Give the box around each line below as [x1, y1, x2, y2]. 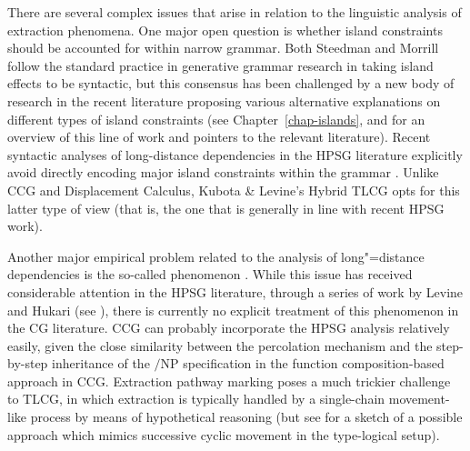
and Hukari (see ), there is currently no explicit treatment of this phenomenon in [7, 300, 459, 319]
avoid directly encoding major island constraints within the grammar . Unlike [7, 163, 439, 182]
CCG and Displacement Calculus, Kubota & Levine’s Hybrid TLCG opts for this [7, 180, 460, 199]
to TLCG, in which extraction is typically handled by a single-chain [7, 389, 385, 408]
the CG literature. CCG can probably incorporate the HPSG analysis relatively [7, 318, 450, 337]
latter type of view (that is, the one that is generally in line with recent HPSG [7, 198, 445, 217]
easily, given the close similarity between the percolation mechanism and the [7, 336, 433, 355]
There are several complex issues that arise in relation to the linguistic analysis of [7, 3, 462, 21]
